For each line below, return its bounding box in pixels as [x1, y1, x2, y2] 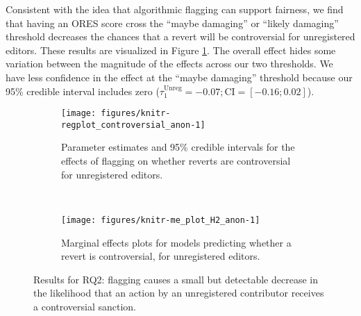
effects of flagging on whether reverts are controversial [61, 153, 291, 168]
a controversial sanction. [33, 299, 137, 313]
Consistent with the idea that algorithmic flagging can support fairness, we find [6, 2, 344, 16]
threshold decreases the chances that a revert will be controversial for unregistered [6, 29, 355, 44]
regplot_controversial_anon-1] [61, 119, 205, 130]
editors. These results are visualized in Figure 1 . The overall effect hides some [6, 42, 336, 57]
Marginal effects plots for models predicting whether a [61, 235, 292, 249]
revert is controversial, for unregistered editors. [61, 249, 260, 263]
